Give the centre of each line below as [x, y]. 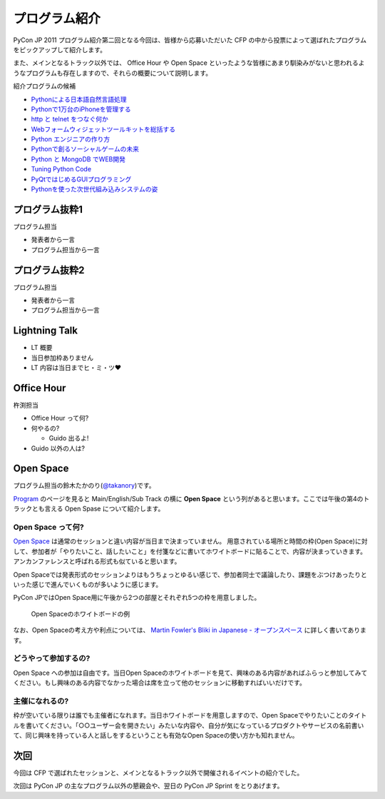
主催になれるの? [41, 701]
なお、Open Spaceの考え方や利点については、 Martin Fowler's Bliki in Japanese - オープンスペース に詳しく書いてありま [190, 630]
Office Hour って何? [60, 418]
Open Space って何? [49, 527]
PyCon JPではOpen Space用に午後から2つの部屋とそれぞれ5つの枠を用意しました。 [137, 598]
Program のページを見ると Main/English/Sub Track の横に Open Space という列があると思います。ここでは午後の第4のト [191, 498]
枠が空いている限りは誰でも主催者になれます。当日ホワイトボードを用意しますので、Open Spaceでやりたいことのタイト [190, 715]
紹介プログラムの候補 [45, 86]
